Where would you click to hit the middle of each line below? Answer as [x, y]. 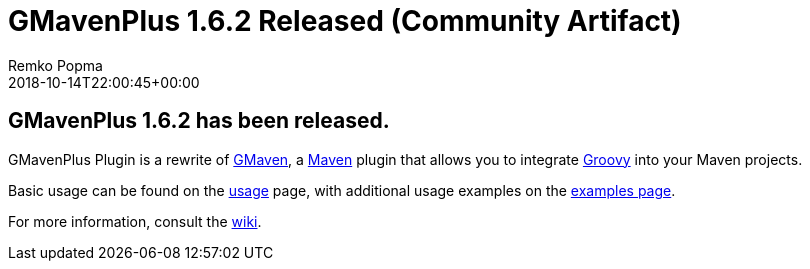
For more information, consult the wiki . [135, 221]
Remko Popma [55, 65]
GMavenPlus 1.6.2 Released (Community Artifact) [345, 21]
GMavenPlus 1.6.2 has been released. [199, 121]
